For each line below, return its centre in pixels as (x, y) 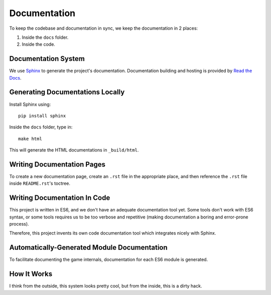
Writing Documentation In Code (60, 198)
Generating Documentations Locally (67, 92)
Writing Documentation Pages (57, 164)
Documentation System (47, 59)
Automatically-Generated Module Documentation (88, 247)
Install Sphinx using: (30, 104)
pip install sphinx (42, 116)
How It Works (31, 274)
